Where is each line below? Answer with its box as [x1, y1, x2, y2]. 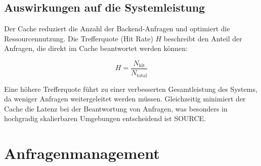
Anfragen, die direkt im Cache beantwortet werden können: [4, 43, 188, 53]
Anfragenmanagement [4, 143, 160, 163]
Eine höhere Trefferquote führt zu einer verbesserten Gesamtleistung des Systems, [4, 83, 257, 94]
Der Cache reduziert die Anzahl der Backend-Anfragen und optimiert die [4, 23, 230, 34]
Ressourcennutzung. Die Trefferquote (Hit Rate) [4, 33, 153, 43]
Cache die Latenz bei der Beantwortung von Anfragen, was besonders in [4, 103, 228, 114]
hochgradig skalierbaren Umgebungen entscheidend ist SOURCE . [4, 113, 206, 124]
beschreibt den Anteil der [163, 33, 242, 43]
